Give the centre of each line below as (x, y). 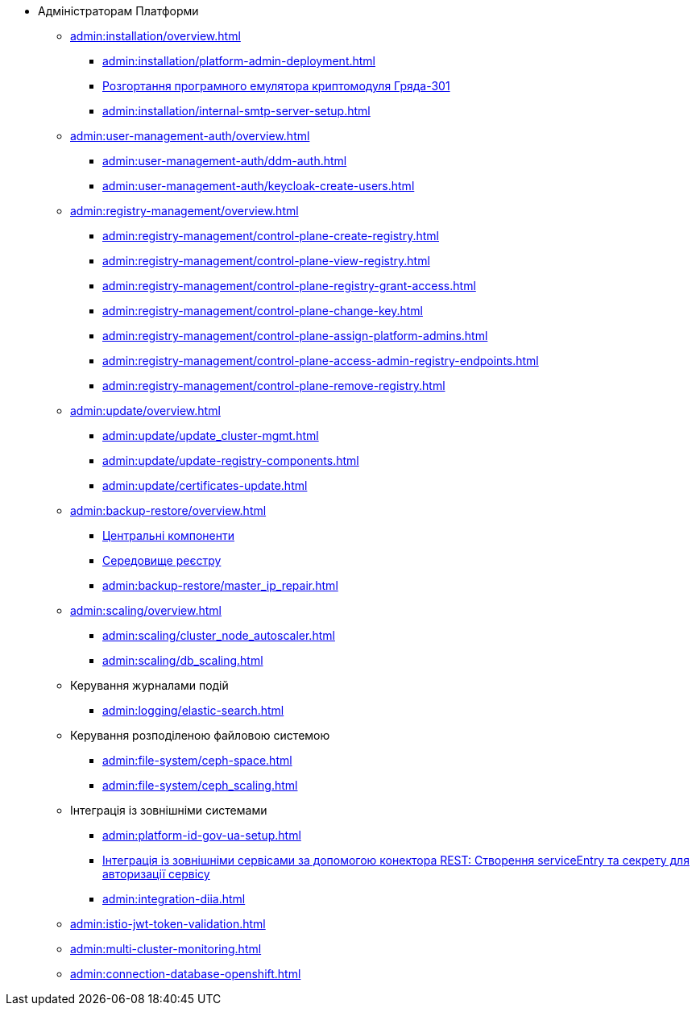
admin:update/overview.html (145, 411)
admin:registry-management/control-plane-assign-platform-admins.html (295, 336)
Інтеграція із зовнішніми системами (169, 810)
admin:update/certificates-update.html (205, 485)
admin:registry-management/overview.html (184, 211)
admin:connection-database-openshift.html (186, 974)
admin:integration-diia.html (174, 899)
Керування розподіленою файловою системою (200, 735)
